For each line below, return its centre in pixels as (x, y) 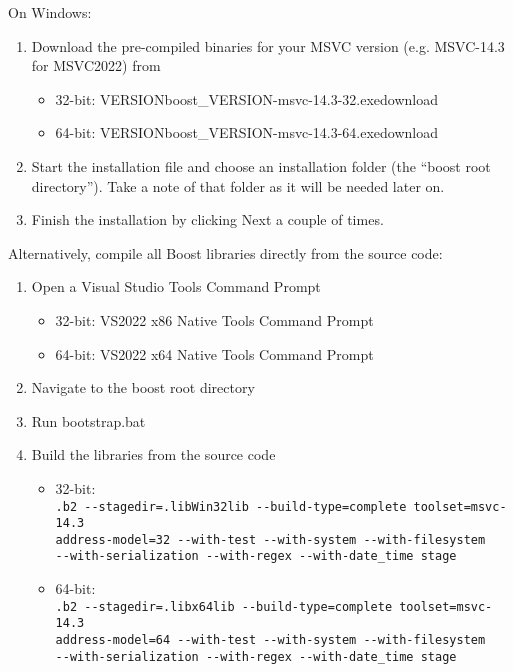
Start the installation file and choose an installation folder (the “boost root (261, 165)
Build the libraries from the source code (153, 454)
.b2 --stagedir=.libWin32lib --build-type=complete (231, 506)
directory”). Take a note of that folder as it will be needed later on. (238, 185)
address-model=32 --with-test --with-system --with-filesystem (270, 539)
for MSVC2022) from (96, 65)
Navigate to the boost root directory (143, 387)
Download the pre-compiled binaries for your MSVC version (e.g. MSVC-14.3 (268, 45)
